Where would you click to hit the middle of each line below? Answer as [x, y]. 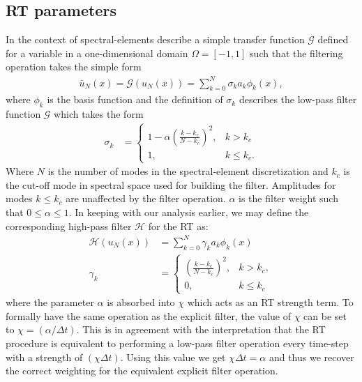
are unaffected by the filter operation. [146, 198]
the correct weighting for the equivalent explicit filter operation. [142, 370]
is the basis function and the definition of [135, 99]
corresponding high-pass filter [69, 226]
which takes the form [99, 114]
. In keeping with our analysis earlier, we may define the [189, 212]
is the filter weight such [288, 198]
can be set [325, 315]
